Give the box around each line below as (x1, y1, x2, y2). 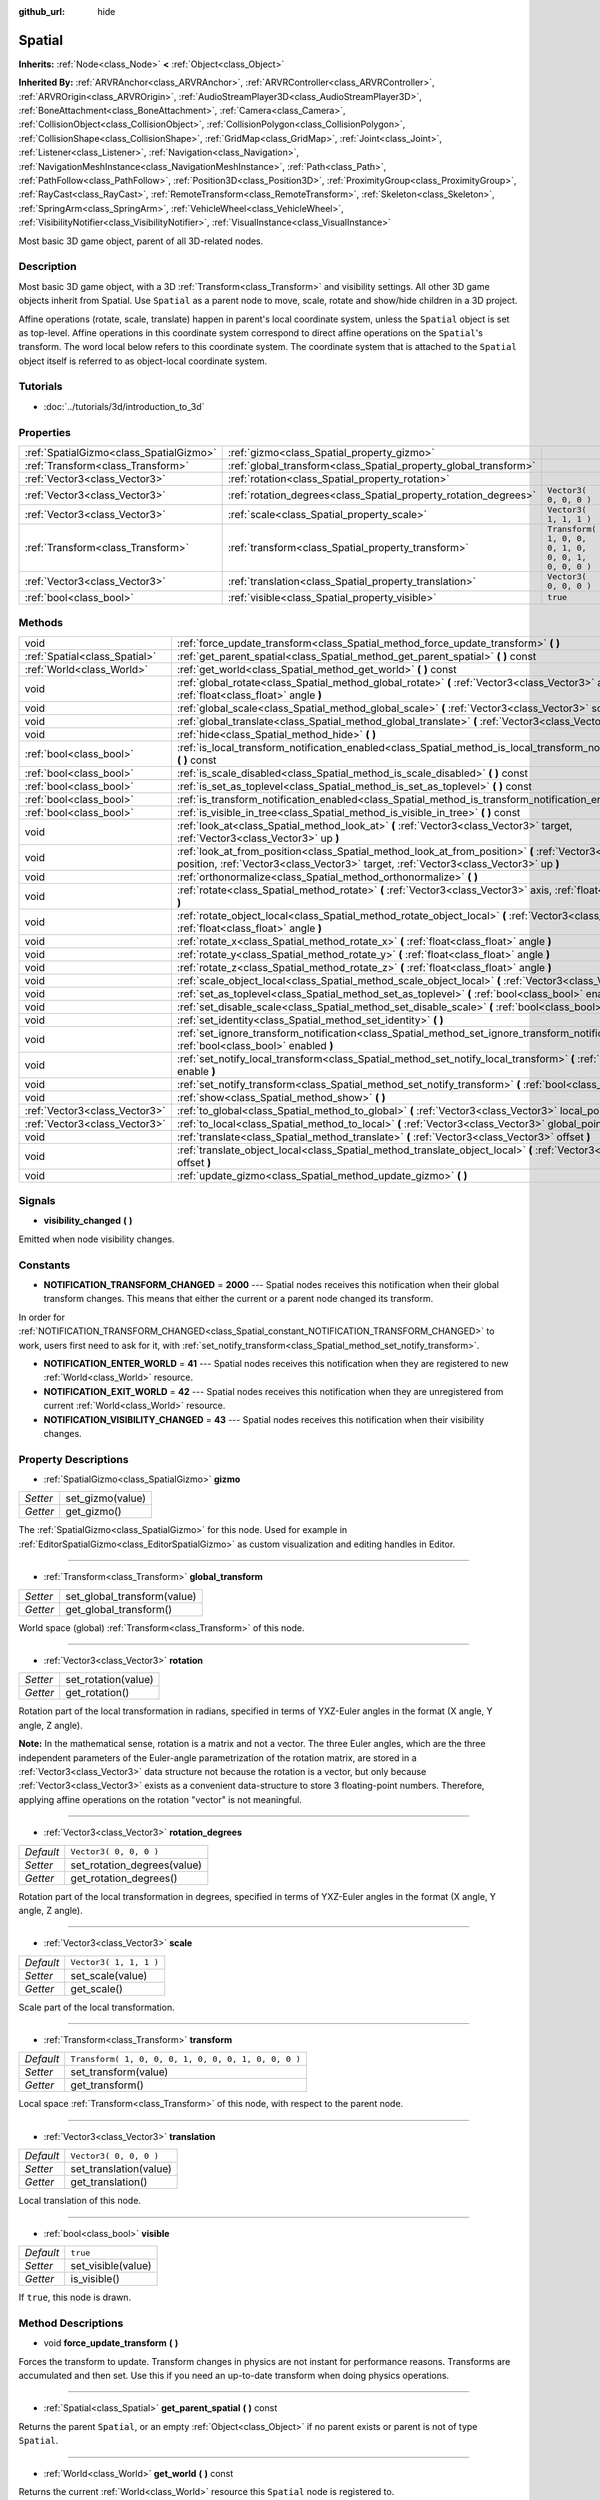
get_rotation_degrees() (70, 1871, 178, 1885)
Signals (18, 1194, 56, 1208)
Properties (18, 425, 72, 439)
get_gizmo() (65, 1505, 122, 1519)
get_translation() (70, 2175, 148, 2189)
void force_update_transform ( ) (43, 2337, 179, 2349)
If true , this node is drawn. (18, 2291, 132, 2304)
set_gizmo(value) (65, 1491, 147, 1505)
